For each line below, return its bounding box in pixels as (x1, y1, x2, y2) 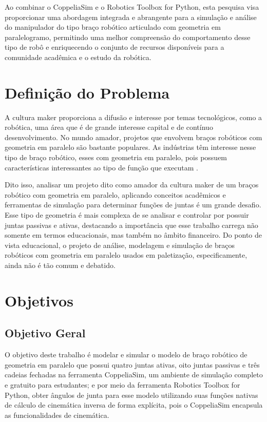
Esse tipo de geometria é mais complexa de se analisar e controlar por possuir (5, 209, 249, 220)
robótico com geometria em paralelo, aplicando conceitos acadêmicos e (5, 189, 226, 200)
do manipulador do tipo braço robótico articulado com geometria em (5, 22, 221, 32)
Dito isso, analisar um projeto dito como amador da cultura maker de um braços (5, 179, 259, 190)
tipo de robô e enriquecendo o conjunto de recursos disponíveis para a (5, 42, 224, 52)
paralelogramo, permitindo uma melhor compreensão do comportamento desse (5, 31, 251, 42)
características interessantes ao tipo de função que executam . (5, 162, 198, 172)
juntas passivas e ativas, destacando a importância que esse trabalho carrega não (5, 219, 258, 230)
